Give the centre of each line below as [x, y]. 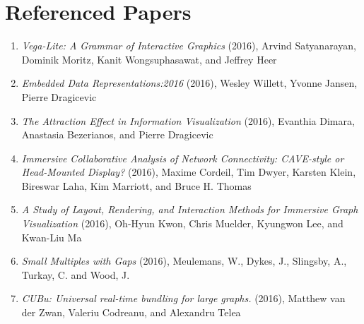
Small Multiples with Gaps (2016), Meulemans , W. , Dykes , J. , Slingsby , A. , [184, 261]
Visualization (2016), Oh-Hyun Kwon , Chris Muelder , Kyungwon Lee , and [182, 223]
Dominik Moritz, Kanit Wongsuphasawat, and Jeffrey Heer [149, 59]
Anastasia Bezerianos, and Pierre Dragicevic [117, 134]
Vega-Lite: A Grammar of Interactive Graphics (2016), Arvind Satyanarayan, [189, 46]
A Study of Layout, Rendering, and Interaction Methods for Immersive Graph [190, 209]
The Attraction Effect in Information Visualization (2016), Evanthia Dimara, [188, 120]
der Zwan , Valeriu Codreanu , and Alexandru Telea [131, 312]
